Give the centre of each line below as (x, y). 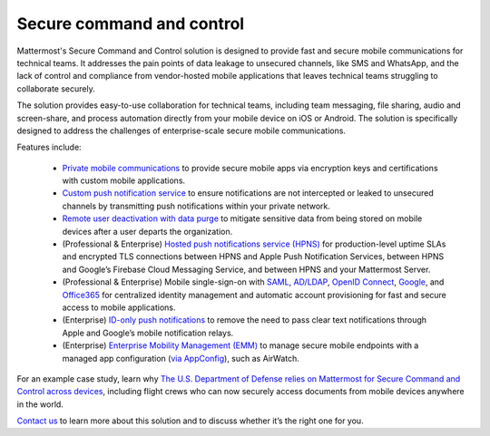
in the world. (40, 404)
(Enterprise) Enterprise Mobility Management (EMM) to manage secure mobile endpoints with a (240, 345)
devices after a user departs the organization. (147, 231)
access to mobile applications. (119, 307)
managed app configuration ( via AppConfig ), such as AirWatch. (181, 358)
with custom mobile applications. (124, 180)
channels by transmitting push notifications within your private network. (196, 206)
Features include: (49, 147)
